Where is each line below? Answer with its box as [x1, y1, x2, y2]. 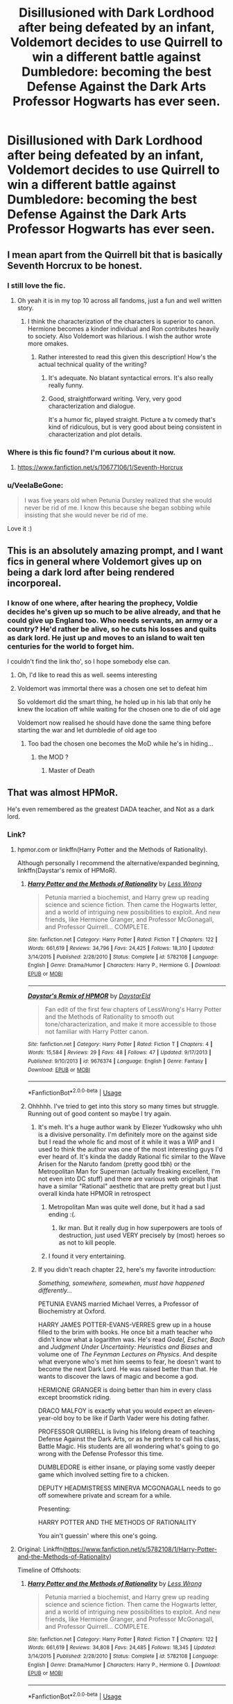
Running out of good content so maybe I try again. [27, 1109, 172, 1117]
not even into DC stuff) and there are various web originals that [37, 1174, 218, 1183]
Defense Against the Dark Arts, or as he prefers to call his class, [37, 1434, 221, 1443]
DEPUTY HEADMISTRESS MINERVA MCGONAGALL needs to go [37, 1484, 221, 1492]
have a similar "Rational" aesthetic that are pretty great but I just [37, 1181, 221, 1190]
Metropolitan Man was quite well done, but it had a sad [48, 1202, 205, 1211]
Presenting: [37, 1505, 71, 1513]
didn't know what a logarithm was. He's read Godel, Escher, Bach [37, 1335, 225, 1343]
